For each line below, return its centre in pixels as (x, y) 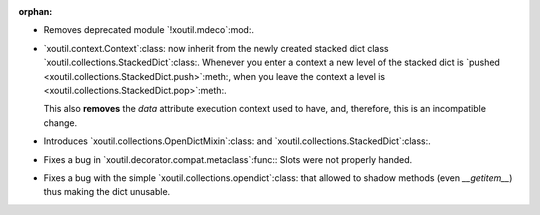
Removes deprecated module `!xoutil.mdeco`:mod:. (149, 30)
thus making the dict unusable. (107, 192)
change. (60, 122)
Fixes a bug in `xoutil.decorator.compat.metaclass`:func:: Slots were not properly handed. (228, 159)
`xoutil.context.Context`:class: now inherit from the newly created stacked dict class (216, 48)
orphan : (35, 11)
